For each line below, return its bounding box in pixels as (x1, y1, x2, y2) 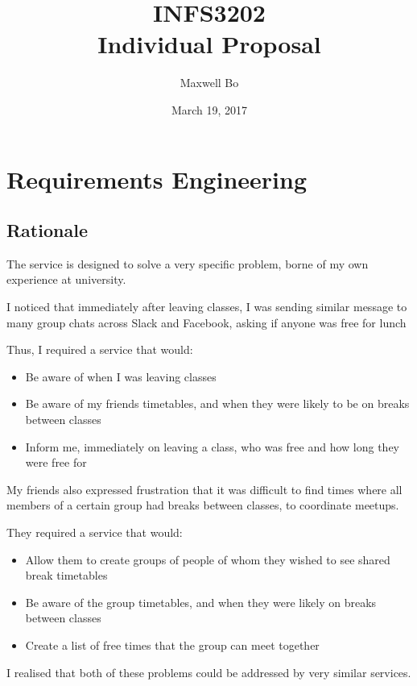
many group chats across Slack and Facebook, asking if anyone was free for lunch (6, 314, 407, 331)
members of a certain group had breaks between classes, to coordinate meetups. (6, 497, 399, 513)
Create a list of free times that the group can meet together (25, 636, 320, 653)
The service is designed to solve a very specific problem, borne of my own (6, 255, 369, 272)
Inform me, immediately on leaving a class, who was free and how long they (25, 438, 400, 455)
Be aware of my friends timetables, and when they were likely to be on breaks (25, 395, 410, 412)
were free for (25, 454, 87, 471)
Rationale (6, 218, 88, 243)
